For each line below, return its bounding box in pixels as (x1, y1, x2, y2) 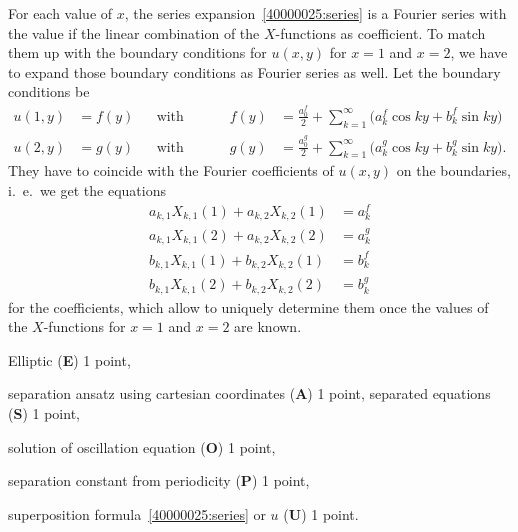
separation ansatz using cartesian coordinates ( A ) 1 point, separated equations (8, 383, 491, 404)
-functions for (43, 316, 126, 337)
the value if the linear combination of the (8, 22, 260, 43)
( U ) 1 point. (283, 503, 359, 524)
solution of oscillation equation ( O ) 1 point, (8, 436, 276, 457)
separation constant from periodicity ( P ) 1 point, (8, 470, 310, 491)
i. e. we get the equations (8, 179, 166, 200)
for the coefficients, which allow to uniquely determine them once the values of (8, 296, 489, 317)
